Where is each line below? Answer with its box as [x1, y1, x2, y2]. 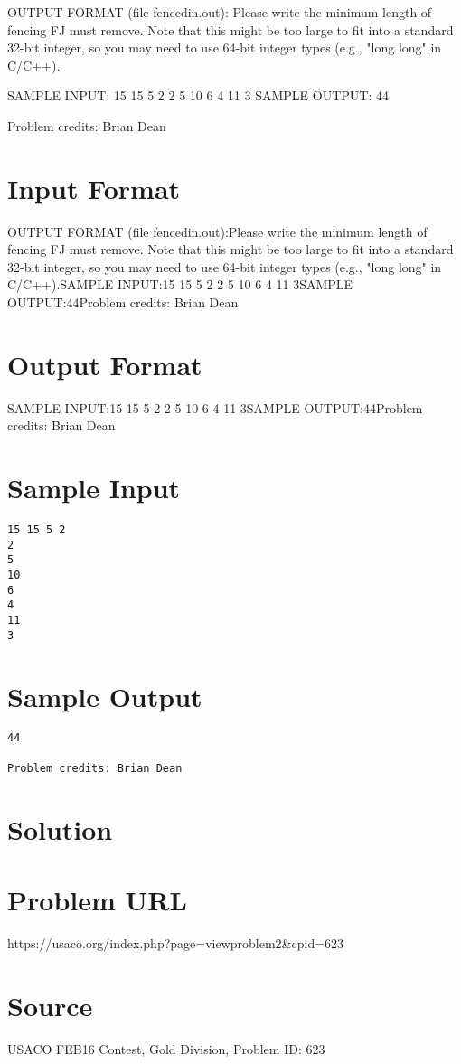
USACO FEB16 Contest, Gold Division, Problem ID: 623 [7, 1039, 325, 1058]
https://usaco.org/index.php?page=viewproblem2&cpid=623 [7, 933, 344, 952]
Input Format [7, 169, 181, 206]
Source [7, 986, 93, 1023]
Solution [7, 810, 113, 847]
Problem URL [7, 881, 187, 918]
